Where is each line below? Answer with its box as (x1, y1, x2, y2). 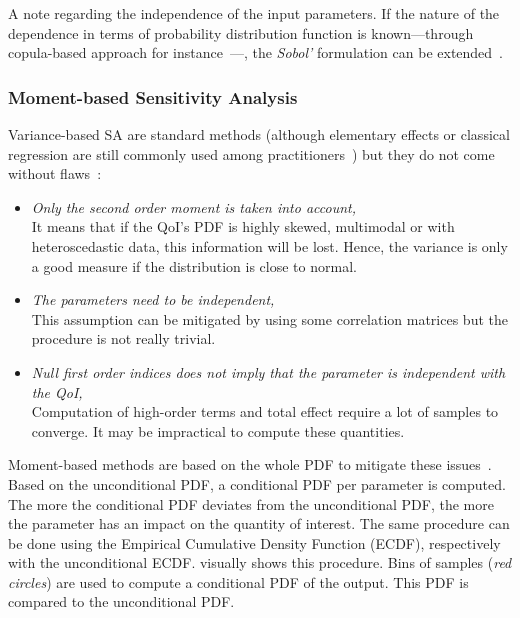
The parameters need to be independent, (31, 289, 275, 310)
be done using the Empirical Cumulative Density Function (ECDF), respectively (8, 532, 501, 553)
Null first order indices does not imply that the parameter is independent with (31, 361, 506, 382)
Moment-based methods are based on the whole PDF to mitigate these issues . (8, 454, 492, 475)
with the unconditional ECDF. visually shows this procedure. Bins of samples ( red (8, 552, 512, 573)
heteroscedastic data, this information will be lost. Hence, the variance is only (31, 235, 508, 256)
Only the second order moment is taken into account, (31, 196, 356, 217)
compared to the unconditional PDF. (8, 591, 235, 612)
